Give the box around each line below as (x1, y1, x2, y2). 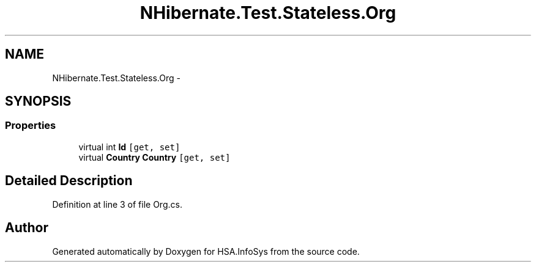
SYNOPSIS (5, 93, 72, 109)
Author (5, 220, 48, 236)
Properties (5, 119, 56, 132)
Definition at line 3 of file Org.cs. (52, 199, 182, 210)
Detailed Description (5, 173, 133, 189)
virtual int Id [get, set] (78, 141, 181, 152)
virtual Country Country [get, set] (78, 152, 231, 163)
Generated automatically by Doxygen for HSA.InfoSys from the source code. (52, 246, 360, 257)
